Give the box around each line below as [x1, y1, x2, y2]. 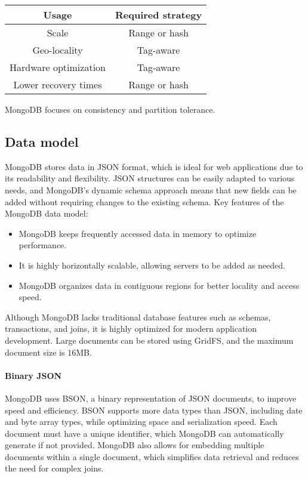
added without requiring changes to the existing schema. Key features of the [5, 195, 284, 208]
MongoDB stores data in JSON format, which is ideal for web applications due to [5, 160, 303, 172]
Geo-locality [32, 43, 83, 57]
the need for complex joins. [5, 462, 104, 474]
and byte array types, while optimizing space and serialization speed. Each [5, 415, 278, 428]
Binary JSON [5, 369, 62, 381]
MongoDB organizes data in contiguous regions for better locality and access [19, 279, 300, 291]
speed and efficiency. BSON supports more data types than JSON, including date [5, 403, 303, 416]
